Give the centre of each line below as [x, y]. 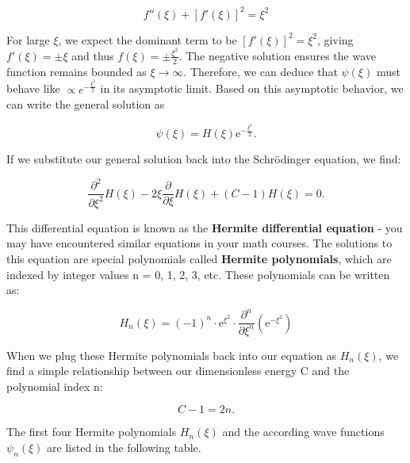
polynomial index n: [55, 386]
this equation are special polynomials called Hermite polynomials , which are [199, 258]
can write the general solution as [86, 104]
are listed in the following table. [124, 448]
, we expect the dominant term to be [148, 39]
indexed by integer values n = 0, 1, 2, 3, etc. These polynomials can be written [198, 274]
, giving [335, 39]
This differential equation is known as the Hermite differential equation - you [205, 227]
